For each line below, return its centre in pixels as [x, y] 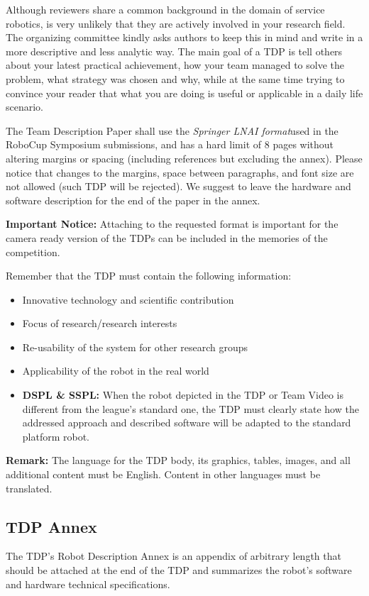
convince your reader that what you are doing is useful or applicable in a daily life [184, 93]
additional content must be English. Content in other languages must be [163, 474]
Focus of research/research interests [100, 323]
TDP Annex [51, 526]
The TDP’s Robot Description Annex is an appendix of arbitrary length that [174, 556]
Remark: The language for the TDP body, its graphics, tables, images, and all [178, 460]
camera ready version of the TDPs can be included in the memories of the [167, 237]
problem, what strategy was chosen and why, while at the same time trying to [175, 78]
